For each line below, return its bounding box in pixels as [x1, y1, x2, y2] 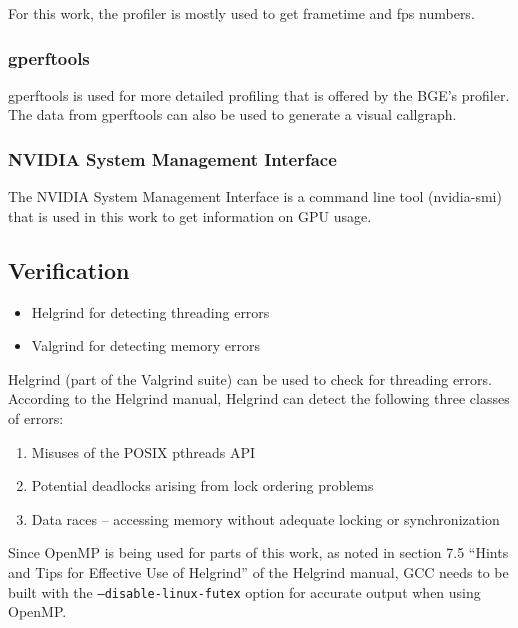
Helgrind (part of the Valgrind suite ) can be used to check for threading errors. [8, 368, 492, 389]
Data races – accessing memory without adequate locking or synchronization [31, 508, 500, 529]
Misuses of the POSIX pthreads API [31, 441, 255, 462]
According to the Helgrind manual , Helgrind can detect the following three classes [8, 388, 510, 409]
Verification [8, 254, 130, 285]
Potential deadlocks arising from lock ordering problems [31, 475, 374, 496]
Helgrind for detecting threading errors [31, 301, 270, 322]
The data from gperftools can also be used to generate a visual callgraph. [8, 104, 457, 125]
